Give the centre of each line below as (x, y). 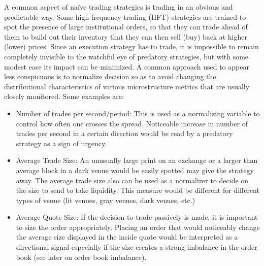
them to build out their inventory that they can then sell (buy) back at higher (126, 36)
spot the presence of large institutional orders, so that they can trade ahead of (126, 27)
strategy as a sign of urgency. (61, 143)
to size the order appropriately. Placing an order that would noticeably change (138, 227)
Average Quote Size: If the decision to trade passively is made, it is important (137, 217)
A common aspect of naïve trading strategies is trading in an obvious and (119, 7)
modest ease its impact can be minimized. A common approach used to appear (127, 66)
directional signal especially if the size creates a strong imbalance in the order (137, 247)
